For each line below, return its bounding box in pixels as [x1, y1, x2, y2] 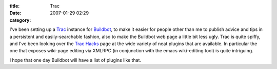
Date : [9, 10, 22, 16]
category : [9, 17, 31, 23]
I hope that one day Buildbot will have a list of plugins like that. [9, 57, 141, 63]
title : [9, 3, 20, 9]
